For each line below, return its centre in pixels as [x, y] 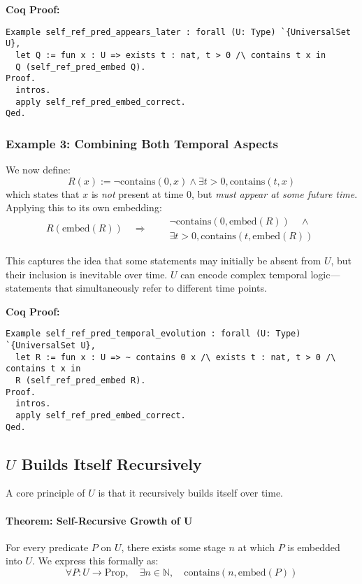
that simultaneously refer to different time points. [161, 288]
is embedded [314, 547]
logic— [325, 274]
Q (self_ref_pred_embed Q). [81, 67]
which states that [43, 193]
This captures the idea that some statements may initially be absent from [164, 260]
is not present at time [137, 193]
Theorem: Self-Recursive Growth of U [99, 520]
